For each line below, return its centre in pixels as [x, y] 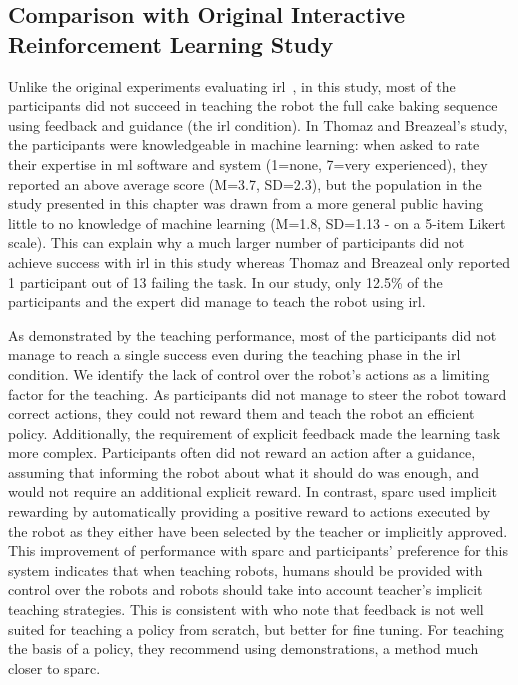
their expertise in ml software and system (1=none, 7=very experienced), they [248, 163]
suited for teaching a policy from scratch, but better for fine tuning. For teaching [256, 628]
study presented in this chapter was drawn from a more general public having [245, 203]
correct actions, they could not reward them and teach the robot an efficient [241, 413]
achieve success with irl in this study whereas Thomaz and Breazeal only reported [259, 261]
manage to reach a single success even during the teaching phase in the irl [234, 354]
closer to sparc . [54, 667]
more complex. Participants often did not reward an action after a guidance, [242, 452]
